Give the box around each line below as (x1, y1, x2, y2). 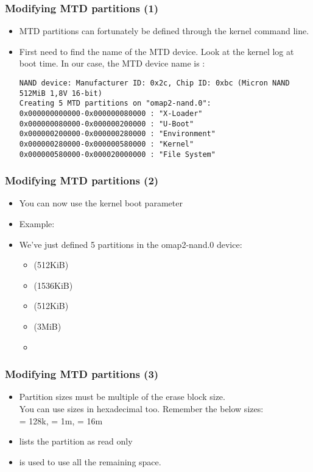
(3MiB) (33, 320, 62, 333)
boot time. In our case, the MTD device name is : (19, 57, 205, 70)
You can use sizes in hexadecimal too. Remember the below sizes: (19, 402, 264, 415)
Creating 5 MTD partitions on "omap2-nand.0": (19, 99, 211, 108)
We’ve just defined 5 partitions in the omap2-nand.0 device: (19, 238, 242, 250)
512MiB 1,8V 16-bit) (19, 89, 102, 98)
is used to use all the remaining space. (19, 455, 161, 468)
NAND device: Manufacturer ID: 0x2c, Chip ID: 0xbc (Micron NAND (19, 79, 290, 87)
